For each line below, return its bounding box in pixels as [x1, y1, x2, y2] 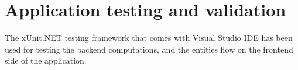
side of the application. [5, 54, 87, 66]
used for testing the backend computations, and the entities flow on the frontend [5, 43, 293, 55]
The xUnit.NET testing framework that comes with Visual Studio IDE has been [5, 32, 293, 44]
